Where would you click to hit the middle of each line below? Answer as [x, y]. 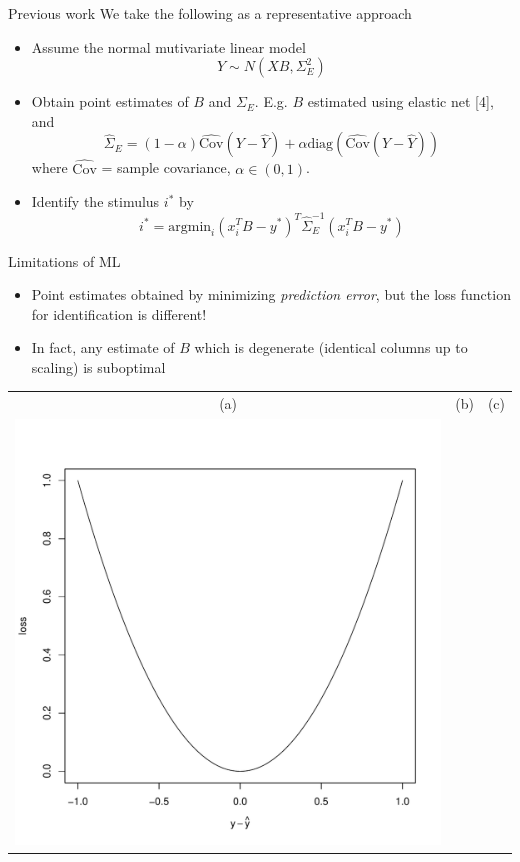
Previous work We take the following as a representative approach [210, 13]
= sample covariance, [166, 167]
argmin [190, 226]
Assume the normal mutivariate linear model [168, 46]
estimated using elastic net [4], [400, 101]
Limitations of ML [64, 260]
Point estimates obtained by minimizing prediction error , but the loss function [271, 294]
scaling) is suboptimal [98, 366]
